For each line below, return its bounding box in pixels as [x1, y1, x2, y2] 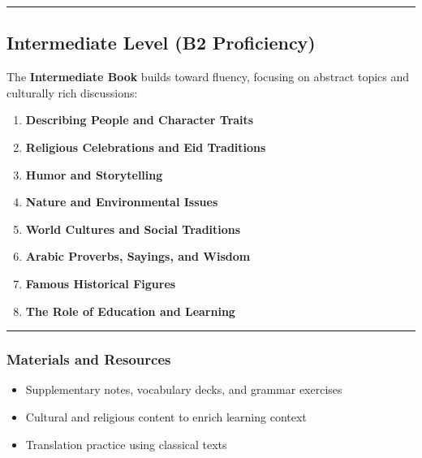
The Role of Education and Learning [25, 302, 235, 319]
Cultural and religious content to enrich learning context [25, 408, 307, 425]
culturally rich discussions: [6, 84, 138, 101]
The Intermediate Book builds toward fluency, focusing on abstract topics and [6, 68, 410, 85]
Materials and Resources [6, 349, 171, 369]
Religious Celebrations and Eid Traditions [25, 138, 266, 155]
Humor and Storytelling [25, 166, 163, 183]
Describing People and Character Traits [25, 111, 254, 128]
